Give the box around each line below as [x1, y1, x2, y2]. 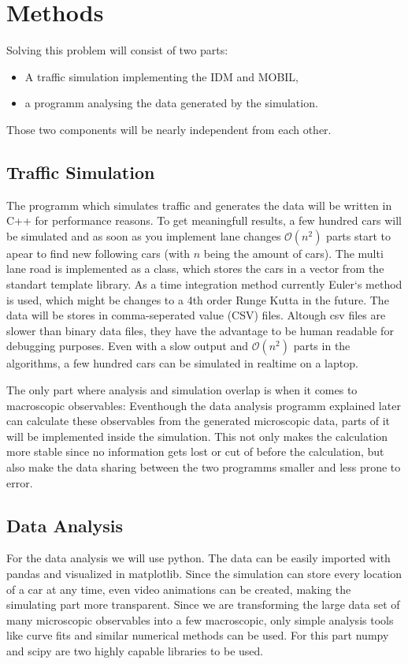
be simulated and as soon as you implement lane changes [6, 227, 281, 244]
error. [6, 474, 33, 491]
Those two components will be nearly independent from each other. [6, 121, 332, 137]
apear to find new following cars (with [6, 244, 191, 261]
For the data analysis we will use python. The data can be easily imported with [6, 550, 391, 566]
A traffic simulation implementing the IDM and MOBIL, [24, 68, 299, 84]
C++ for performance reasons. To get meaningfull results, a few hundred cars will [6, 212, 402, 229]
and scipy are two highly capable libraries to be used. [6, 642, 264, 658]
